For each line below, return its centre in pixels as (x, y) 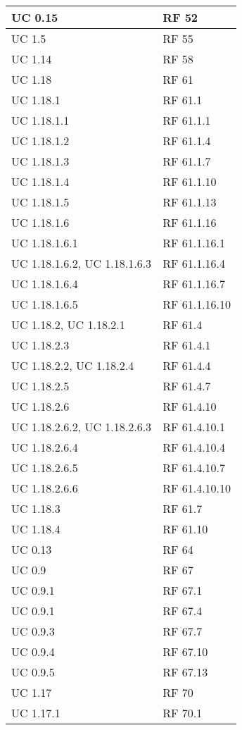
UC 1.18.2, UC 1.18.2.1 (68, 324)
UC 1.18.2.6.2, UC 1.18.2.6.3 (82, 427)
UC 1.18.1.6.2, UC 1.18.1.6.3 (82, 263)
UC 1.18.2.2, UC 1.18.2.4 (73, 365)
